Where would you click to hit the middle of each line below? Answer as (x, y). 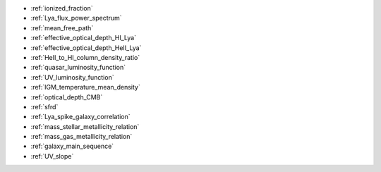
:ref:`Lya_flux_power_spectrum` (77, 18)
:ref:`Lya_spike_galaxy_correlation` (80, 117)
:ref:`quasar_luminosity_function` (78, 68)
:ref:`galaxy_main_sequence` (72, 146)
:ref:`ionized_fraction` (62, 8)
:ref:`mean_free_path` (62, 27)
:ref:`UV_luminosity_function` (72, 77)
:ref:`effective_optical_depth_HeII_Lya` (86, 48)
